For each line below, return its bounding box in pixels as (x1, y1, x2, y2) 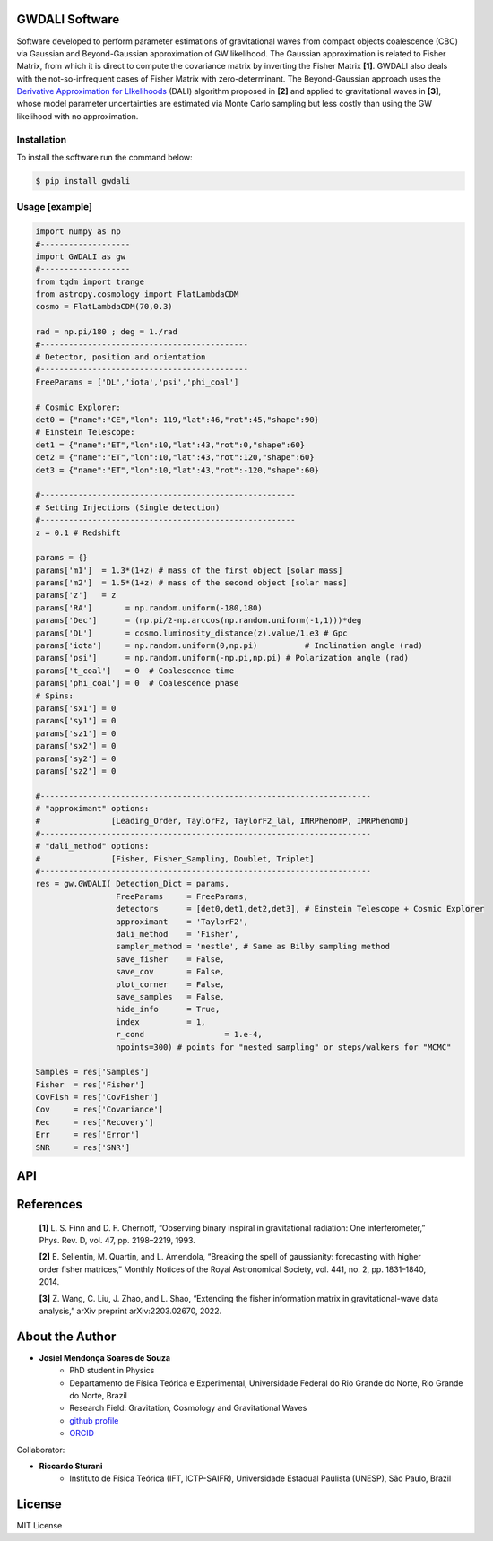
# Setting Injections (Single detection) (35, 502, 221, 513)
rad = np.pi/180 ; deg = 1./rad (35, 327, 178, 337)
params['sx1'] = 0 (35, 703, 117, 713)
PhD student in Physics (69, 1365, 155, 1376)
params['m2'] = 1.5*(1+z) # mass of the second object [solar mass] (35, 578, 348, 588)
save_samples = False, (115, 991, 225, 1001)
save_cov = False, (115, 966, 225, 977)
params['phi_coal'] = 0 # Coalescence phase (35, 678, 239, 688)
